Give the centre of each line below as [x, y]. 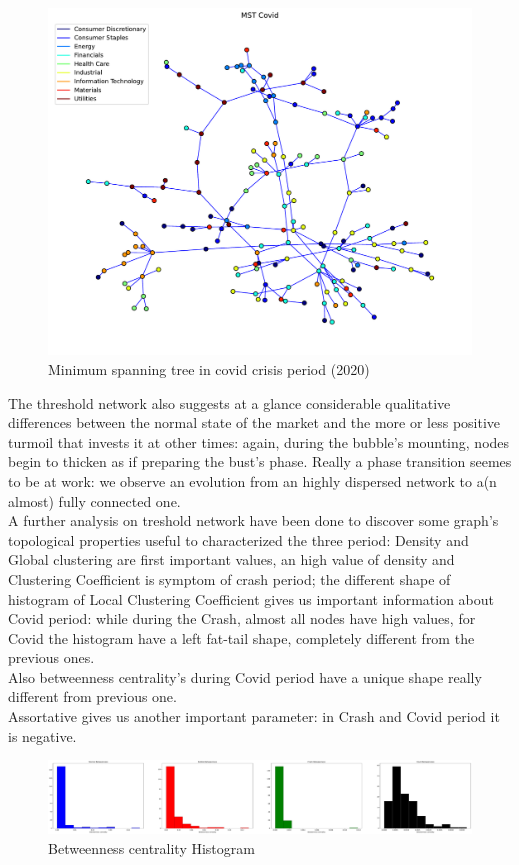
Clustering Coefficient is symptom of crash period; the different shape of [229, 578]
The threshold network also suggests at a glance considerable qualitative [229, 402]
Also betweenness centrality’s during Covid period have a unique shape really [245, 676]
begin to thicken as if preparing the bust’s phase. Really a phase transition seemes [260, 461]
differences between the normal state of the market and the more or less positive [254, 422]
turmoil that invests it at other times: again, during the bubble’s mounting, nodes [259, 441]
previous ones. [51, 657]
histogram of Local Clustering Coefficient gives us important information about [251, 598]
